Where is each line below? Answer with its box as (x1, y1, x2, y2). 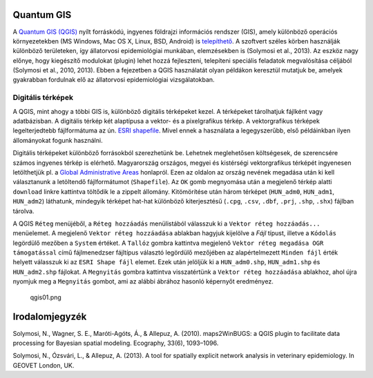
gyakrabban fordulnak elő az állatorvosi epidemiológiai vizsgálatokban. (12, 76, 215, 84)
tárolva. (12, 207, 35, 215)
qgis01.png (30, 293, 61, 301)
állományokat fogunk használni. (12, 136, 103, 144)
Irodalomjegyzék (12, 311, 87, 323)
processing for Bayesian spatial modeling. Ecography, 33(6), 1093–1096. (12, 339, 219, 347)
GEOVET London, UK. (12, 361, 75, 369)
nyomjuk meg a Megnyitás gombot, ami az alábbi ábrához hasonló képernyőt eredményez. (12, 277, 274, 286)
